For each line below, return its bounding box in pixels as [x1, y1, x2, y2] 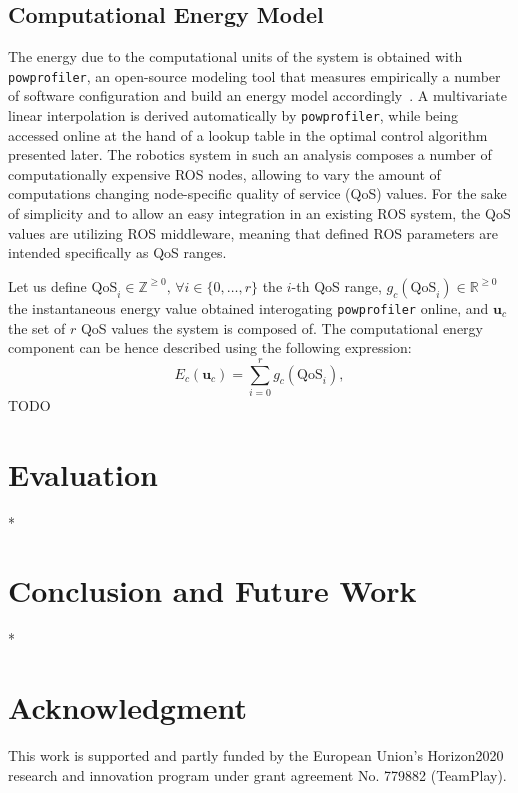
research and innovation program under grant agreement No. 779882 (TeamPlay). [8, 764, 507, 785]
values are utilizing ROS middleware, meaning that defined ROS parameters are [8, 222, 498, 243]
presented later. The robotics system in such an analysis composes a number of [8, 144, 492, 165]
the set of [8, 317, 66, 338]
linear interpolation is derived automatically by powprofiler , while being [8, 105, 458, 126]
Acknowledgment [8, 687, 247, 728]
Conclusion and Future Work [8, 570, 417, 611]
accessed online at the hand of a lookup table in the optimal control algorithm [8, 124, 488, 145]
